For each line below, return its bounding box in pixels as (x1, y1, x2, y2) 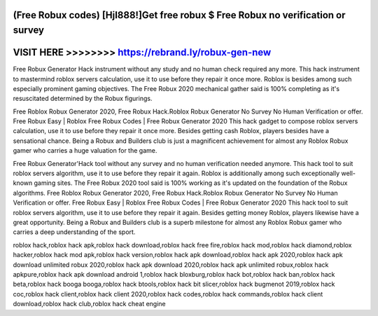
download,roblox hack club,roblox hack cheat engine (13, 300, 166, 308)
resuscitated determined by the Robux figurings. (13, 95, 153, 103)
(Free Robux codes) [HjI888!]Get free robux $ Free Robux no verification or (13, 9, 346, 21)
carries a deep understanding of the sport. (13, 228, 136, 236)
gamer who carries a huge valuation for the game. (13, 146, 157, 155)
